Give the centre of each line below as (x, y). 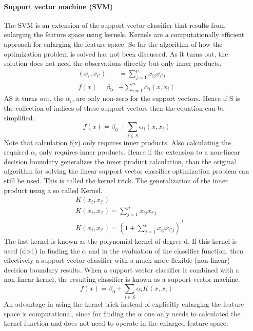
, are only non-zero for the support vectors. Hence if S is (156, 98)
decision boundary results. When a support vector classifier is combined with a (122, 269)
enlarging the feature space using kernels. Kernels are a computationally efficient (124, 34)
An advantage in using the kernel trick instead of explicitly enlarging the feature (124, 304)
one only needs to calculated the (193, 313)
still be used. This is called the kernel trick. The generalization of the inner (116, 180)
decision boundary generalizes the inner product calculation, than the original (120, 161)
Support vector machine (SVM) (58, 6)
